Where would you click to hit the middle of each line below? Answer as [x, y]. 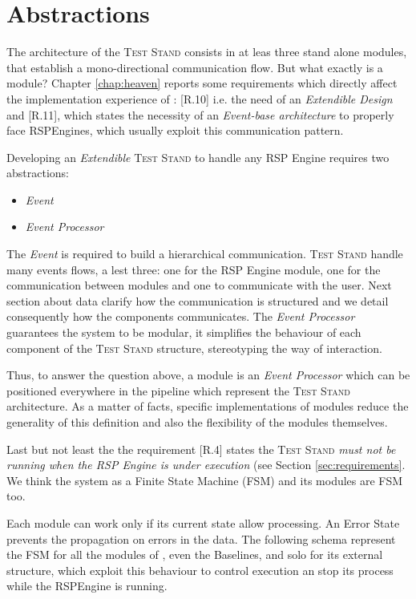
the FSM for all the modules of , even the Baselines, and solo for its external [195, 554]
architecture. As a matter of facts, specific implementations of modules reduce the [208, 406]
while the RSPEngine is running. [87, 586]
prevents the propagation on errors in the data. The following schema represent [201, 538]
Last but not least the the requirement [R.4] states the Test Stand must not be [201, 449]
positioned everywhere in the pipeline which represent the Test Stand [178, 390]
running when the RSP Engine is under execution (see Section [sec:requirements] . [206, 465]
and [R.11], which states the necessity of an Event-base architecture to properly [200, 114]
